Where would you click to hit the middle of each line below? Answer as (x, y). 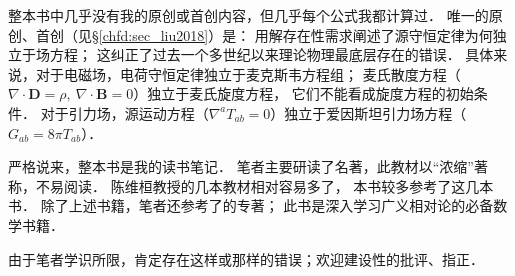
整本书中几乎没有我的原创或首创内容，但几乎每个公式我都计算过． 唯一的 (248, 15)
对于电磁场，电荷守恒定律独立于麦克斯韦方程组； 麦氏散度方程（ (248, 73)
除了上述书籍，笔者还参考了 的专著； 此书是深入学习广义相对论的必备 (267, 205)
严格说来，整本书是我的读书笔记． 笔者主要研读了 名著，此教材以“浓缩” (241, 166)
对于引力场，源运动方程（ (124, 112)
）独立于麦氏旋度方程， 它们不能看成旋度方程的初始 (303, 93)
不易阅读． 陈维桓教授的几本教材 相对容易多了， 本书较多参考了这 (250, 185)
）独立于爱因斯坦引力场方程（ (368, 112)
